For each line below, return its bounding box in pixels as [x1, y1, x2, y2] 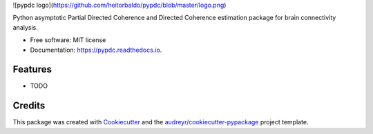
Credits [12, 100, 46, 112]
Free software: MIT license [30, 36, 106, 44]
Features [12, 64, 52, 75]
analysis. [12, 23, 38, 31]
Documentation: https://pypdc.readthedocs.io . [30, 46, 162, 54]
